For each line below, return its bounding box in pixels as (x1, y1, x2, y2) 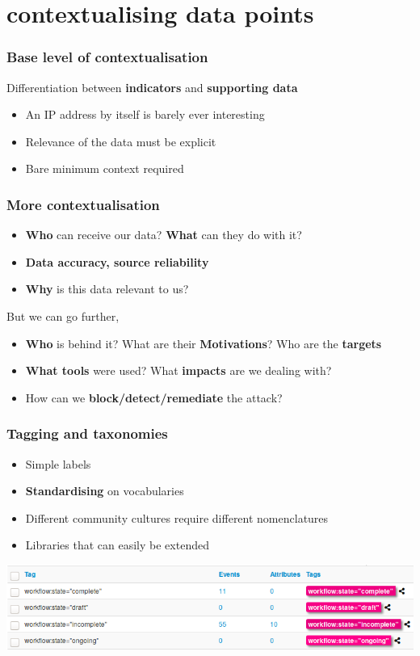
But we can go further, (6, 307, 120, 324)
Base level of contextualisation (6, 47, 208, 67)
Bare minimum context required (25, 160, 184, 177)
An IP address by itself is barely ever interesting (25, 106, 265, 123)
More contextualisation (6, 194, 160, 214)
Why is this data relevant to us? (25, 280, 189, 297)
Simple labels (25, 455, 91, 472)
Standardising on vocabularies (25, 482, 184, 499)
